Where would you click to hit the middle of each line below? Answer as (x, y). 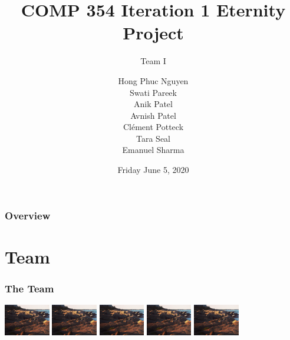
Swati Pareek (153, 92)
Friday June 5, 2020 (153, 170)
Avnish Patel (153, 115)
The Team (29, 288)
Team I (153, 61)
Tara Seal (153, 138)
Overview (28, 215)
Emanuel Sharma (153, 150)
